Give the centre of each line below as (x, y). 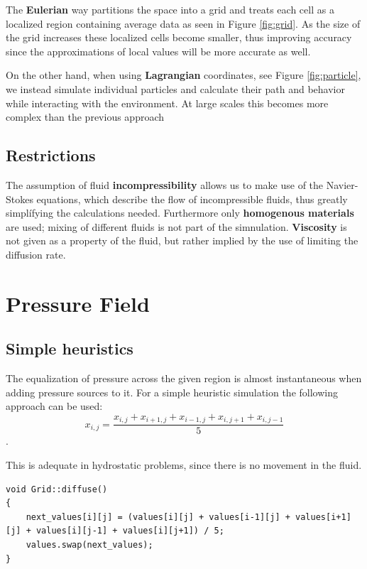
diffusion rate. (36, 254)
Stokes (20, 199)
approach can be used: (54, 406)
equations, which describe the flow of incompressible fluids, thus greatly (192, 199)
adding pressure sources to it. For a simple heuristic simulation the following (172, 392)
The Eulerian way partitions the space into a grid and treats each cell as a (170, 9)
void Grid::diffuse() (57, 489)
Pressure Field (78, 303)
